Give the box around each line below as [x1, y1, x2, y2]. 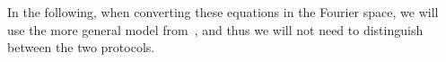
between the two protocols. [7, 38, 155, 57]
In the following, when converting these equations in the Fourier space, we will [7, 3, 439, 21]
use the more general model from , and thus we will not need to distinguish [7, 20, 424, 39]
